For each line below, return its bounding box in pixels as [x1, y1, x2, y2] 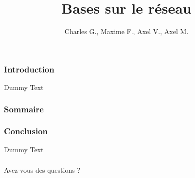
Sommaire [4, 103, 44, 115]
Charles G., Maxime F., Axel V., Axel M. [64, 26, 189, 36]
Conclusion [4, 125, 48, 137]
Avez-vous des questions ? [4, 165, 80, 175]
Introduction [4, 63, 54, 75]
